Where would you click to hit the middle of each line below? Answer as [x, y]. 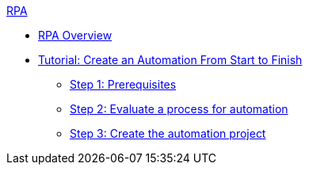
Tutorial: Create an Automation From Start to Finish [170, 60]
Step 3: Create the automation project [168, 133]
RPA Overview [75, 35]
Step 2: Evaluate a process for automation [179, 109]
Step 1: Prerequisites [123, 84]
